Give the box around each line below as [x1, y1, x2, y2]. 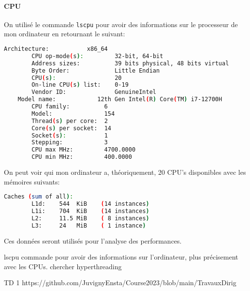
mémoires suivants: [4, 176, 60, 186]
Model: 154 [31, 110, 115, 117]
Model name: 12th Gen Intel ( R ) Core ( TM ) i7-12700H [17, 96, 222, 103]
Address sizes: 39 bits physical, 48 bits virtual [31, 60, 229, 67]
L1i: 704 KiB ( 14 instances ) [31, 207, 149, 214]
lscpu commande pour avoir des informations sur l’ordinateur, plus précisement [4, 252, 238, 262]
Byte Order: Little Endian [31, 67, 160, 74]
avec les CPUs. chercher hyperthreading [4, 261, 122, 271]
